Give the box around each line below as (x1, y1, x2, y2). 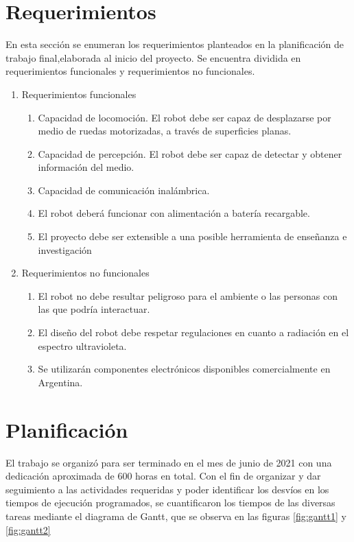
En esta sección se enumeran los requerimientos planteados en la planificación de (5, 37, 344, 51)
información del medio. (38, 160, 134, 174)
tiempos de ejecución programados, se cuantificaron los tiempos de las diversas (5, 495, 335, 510)
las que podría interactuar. (38, 302, 150, 316)
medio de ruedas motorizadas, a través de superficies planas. (38, 123, 292, 138)
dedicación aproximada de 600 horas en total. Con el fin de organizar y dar (5, 469, 321, 483)
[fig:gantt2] (5, 522, 51, 537)
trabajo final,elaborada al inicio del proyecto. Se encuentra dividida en (5, 50, 301, 64)
